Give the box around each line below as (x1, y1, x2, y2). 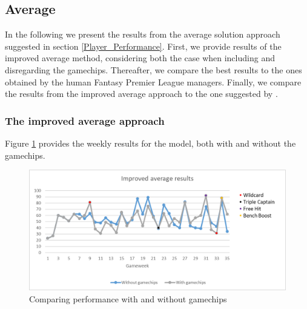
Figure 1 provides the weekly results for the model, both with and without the (5, 136, 296, 149)
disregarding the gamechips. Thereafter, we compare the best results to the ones (5, 63, 302, 76)
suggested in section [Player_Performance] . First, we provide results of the (5, 39, 282, 52)
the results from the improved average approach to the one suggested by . (5, 87, 278, 100)
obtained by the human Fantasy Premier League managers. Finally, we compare (5, 75, 302, 88)
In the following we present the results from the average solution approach (5, 28, 280, 41)
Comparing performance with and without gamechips (29, 292, 227, 305)
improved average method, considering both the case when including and (5, 51, 275, 64)
